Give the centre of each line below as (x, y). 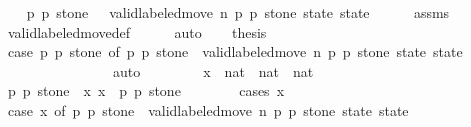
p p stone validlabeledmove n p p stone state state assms (238, 12)
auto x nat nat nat (213, 70)
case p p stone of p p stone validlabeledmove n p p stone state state (235, 51)
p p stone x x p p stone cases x (146, 90)
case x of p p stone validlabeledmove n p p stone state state (208, 109)
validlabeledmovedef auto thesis (137, 31)
